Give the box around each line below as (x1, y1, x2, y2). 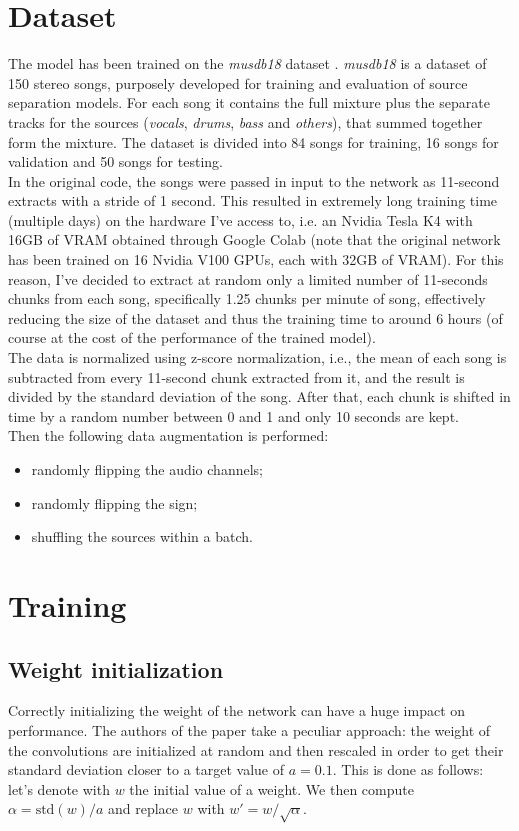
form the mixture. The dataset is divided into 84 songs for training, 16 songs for (8, 131, 499, 152)
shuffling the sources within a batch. (31, 526, 253, 547)
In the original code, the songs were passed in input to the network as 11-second (8, 170, 500, 191)
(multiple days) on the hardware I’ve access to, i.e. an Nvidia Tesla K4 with (8, 209, 473, 230)
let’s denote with (8, 778, 110, 799)
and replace (107, 798, 179, 819)
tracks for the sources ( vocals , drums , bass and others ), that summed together (8, 111, 483, 132)
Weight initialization (8, 653, 224, 684)
